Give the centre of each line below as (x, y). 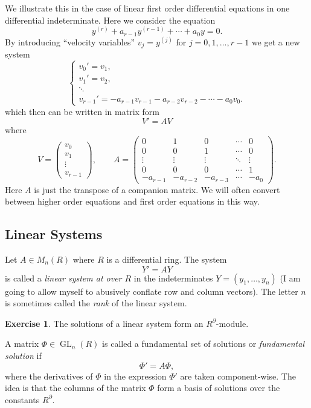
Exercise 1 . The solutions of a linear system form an (104, 323)
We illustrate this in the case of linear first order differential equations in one (147, 8)
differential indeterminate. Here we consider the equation (110, 20)
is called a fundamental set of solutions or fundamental (203, 344)
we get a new (276, 41)
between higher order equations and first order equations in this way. (132, 201)
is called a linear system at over (63, 278)
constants (22, 399)
